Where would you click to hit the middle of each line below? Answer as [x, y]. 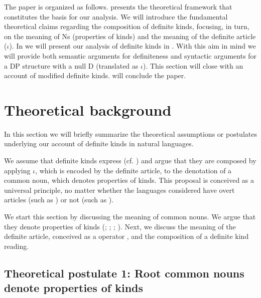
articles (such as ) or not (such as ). [59, 200]
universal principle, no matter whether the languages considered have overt [119, 190]
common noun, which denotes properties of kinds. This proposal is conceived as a [129, 180]
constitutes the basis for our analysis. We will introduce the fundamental [116, 16]
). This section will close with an [193, 65]
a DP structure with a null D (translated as [71, 65]
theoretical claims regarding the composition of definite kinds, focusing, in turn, [127, 26]
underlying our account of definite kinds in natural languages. [99, 143]
